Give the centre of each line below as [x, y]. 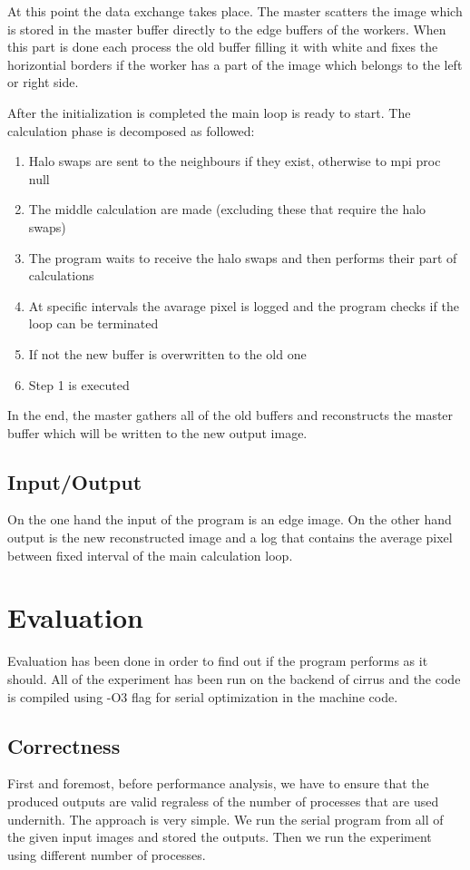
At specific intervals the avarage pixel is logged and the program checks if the [244, 305]
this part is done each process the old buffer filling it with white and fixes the [223, 47]
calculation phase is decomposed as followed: [131, 130]
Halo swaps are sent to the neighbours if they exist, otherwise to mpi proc [235, 161]
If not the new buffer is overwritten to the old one [167, 353]
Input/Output [75, 481]
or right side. [43, 82]
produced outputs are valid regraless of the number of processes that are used [223, 801]
